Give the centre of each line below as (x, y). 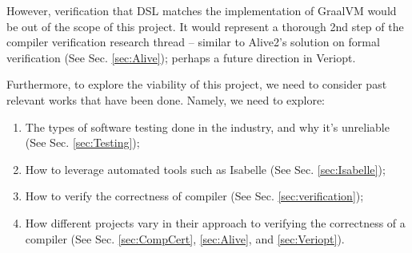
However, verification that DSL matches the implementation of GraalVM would (202, 10)
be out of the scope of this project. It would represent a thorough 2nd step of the (205, 26)
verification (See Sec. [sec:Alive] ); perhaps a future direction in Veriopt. (181, 57)
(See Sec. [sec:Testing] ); (82, 142)
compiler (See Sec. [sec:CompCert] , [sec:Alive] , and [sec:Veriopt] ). (185, 238)
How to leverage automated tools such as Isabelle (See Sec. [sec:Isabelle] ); (205, 169)
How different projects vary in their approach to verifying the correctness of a (215, 222)
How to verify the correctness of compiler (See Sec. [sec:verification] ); (194, 196)
